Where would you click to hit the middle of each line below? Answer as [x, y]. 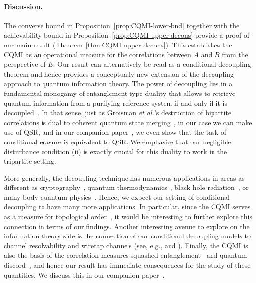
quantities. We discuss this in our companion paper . [84, 274]
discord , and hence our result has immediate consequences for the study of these [127, 265]
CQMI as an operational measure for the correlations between [98, 54]
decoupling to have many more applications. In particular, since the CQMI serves [127, 207]
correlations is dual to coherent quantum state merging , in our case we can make [128, 122]
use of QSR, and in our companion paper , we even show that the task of [115, 132]
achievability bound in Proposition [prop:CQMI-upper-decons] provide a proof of [127, 35]
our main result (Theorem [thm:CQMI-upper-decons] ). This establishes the [118, 44]
